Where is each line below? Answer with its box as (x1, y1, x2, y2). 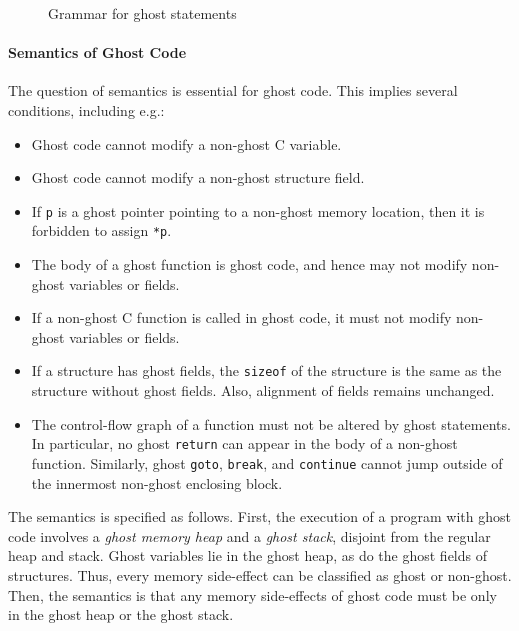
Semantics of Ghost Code (8, 42, 187, 63)
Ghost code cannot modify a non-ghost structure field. (31, 167, 365, 188)
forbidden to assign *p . (31, 220, 172, 241)
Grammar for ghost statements (48, 3, 237, 23)
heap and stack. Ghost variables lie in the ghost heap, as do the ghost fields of (8, 545, 487, 566)
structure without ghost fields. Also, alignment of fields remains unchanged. (31, 380, 495, 401)
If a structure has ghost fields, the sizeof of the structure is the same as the (31, 360, 502, 381)
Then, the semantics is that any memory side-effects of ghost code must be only (8, 584, 497, 605)
